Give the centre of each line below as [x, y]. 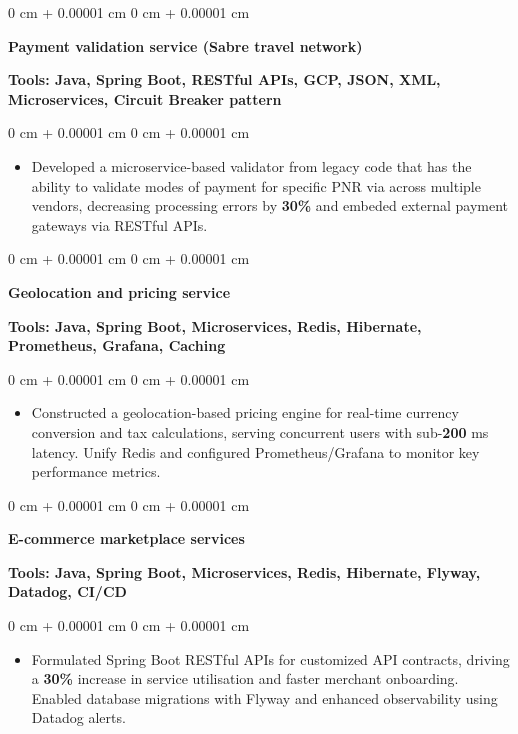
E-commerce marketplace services [126, 538]
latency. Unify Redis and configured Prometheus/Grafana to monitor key [255, 451]
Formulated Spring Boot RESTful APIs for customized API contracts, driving [270, 658]
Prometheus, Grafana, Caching [117, 345]
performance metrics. [96, 471]
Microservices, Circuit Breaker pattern [145, 98]
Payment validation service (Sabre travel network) [185, 45]
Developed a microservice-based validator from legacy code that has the [251, 165]
